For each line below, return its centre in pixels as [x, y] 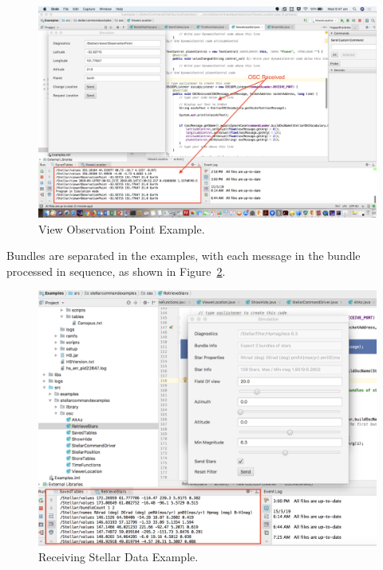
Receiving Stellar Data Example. [118, 557]
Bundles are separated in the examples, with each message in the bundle [184, 256]
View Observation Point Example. [122, 228]
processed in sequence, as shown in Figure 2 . [116, 271]
